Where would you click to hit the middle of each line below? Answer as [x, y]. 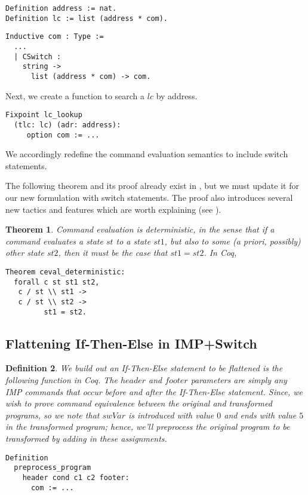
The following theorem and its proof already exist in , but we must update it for [152, 186]
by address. [177, 95]
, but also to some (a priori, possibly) [232, 241]
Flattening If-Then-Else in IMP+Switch [131, 343]
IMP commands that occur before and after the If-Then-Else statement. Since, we [154, 391]
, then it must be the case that [113, 253]
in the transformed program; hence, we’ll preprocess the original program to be [148, 427]
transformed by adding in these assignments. [86, 438]
